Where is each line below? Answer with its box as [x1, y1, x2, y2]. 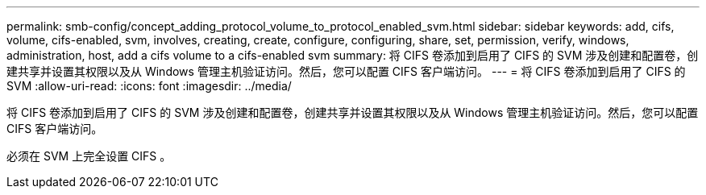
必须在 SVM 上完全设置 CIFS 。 [6, 149, 172, 163]
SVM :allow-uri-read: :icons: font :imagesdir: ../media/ [6, 79, 292, 93]
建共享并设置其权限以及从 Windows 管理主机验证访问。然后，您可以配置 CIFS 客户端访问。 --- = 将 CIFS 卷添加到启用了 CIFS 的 [6, 64, 686, 78]
